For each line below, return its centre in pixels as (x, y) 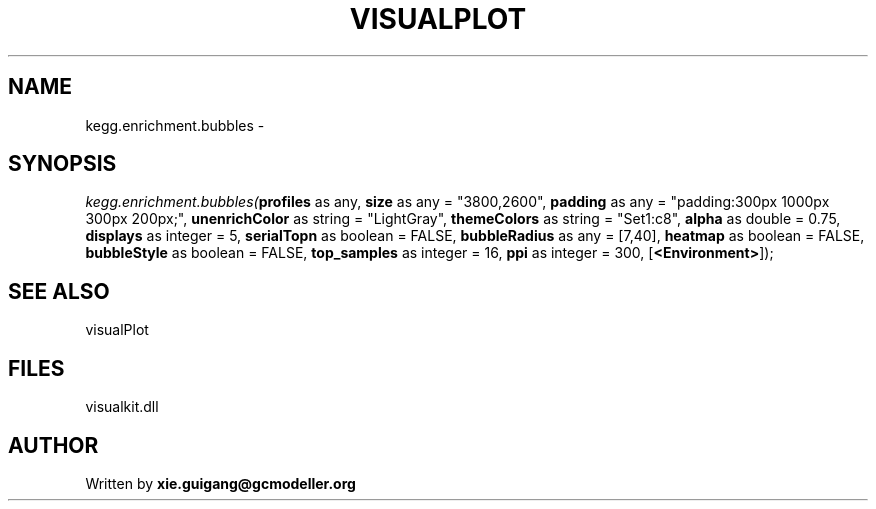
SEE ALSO (59, 291)
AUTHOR (53, 445)
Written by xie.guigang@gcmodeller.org (220, 483)
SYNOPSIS (62, 164)
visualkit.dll (122, 407)
